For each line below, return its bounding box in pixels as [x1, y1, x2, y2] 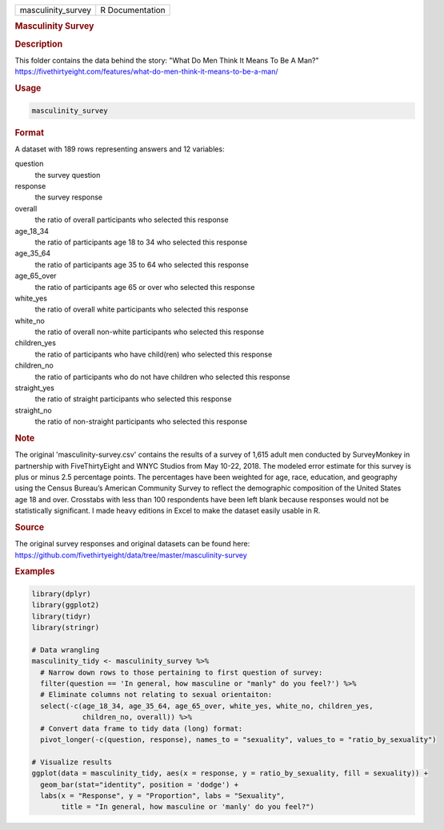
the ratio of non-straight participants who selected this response [34, 417, 248, 426]
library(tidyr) [31, 611, 91, 621]
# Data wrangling [31, 645, 100, 655]
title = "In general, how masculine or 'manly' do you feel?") [61, 802, 315, 812]
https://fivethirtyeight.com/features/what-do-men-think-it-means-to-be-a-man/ [14, 66, 278, 76]
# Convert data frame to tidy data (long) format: [40, 723, 243, 733]
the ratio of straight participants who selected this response [34, 394, 232, 404]
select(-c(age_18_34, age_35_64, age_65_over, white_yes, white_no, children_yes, [40, 701, 374, 711]
